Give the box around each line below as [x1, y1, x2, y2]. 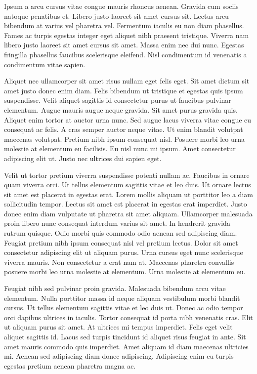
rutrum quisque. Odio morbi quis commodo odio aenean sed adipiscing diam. [4, 228, 237, 238]
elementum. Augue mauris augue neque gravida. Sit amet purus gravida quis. [4, 104, 238, 115]
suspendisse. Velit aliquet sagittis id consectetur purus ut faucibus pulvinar [4, 95, 231, 105]
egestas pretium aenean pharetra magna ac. [4, 360, 136, 371]
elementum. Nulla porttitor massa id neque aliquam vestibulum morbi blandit [4, 292, 240, 303]
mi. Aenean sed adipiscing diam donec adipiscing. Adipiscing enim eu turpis [4, 351, 234, 361]
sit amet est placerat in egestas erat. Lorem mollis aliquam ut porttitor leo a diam [4, 189, 253, 199]
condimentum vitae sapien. [4, 59, 86, 69]
